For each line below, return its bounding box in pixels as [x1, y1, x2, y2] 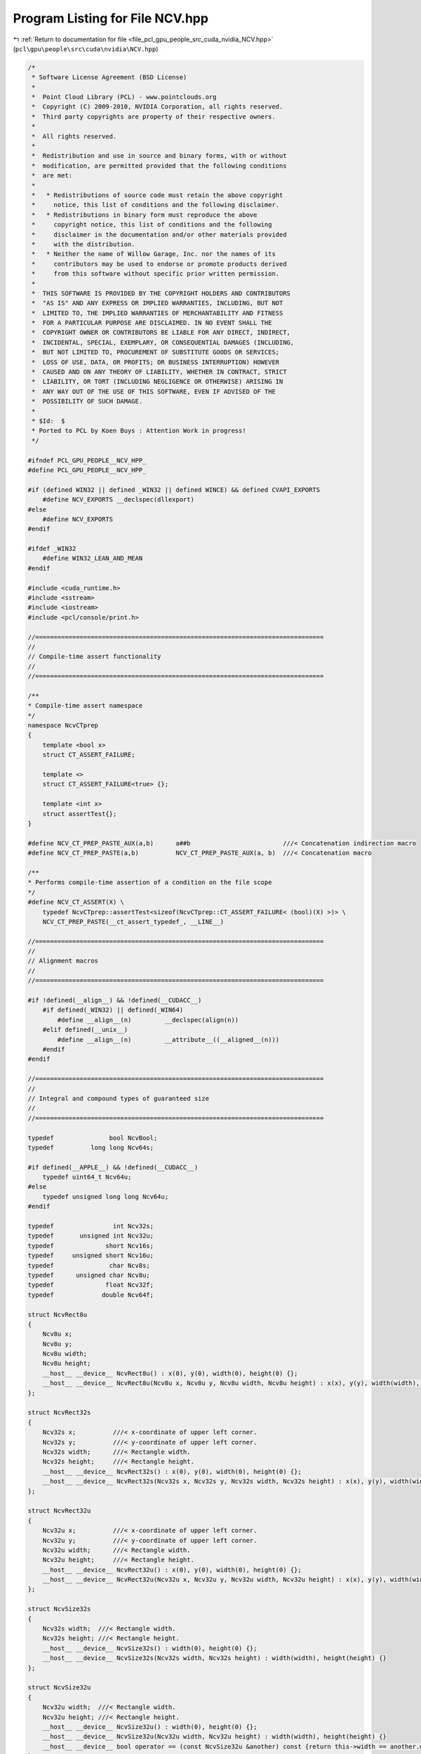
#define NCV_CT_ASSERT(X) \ [27, 898, 124, 906]
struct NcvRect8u [27, 1311, 88, 1318]
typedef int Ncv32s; [27, 1222, 154, 1231]
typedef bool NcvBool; [27, 1134, 158, 1142]
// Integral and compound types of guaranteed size [27, 1094, 210, 1102]
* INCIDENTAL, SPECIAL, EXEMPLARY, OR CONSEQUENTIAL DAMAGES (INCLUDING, [32, 338, 295, 347]
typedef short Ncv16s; [27, 1242, 154, 1250]
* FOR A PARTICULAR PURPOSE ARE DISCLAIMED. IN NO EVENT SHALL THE [32, 319, 272, 327]
